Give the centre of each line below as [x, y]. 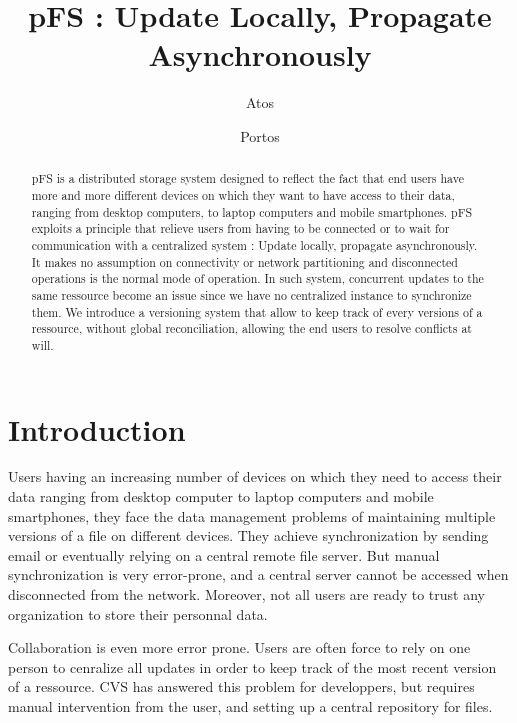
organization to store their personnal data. [138, 613]
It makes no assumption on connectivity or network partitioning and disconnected [244, 261]
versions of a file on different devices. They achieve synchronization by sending [248, 535]
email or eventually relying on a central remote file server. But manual [224, 554]
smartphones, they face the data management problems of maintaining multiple [252, 515]
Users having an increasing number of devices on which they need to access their [255, 476]
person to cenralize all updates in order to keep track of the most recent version [252, 666]
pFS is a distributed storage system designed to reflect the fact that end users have [247, 178]
